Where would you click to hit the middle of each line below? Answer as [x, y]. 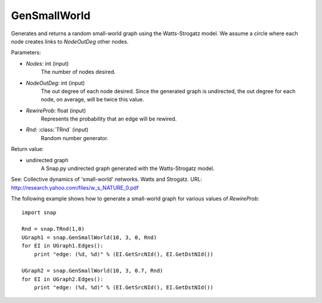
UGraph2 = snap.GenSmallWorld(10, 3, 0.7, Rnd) [92, 271]
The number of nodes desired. [78, 72]
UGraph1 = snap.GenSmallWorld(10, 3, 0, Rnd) [89, 237]
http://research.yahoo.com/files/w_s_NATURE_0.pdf [75, 187]
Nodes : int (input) [47, 63]
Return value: [27, 149]
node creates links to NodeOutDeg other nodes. [70, 41]
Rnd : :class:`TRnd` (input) [57, 130]
